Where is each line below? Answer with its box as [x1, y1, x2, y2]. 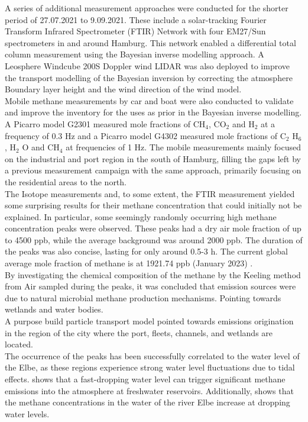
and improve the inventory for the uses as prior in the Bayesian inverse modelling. [5, 106, 302, 118]
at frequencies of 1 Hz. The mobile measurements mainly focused [66, 141, 301, 153]
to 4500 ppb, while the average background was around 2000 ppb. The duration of [5, 233, 303, 246]
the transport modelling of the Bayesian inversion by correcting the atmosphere [5, 71, 293, 83]
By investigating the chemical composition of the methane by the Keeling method [5, 268, 301, 281]
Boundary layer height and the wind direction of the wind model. [5, 83, 242, 95]
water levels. [5, 407, 50, 420]
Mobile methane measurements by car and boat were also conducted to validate [5, 94, 294, 107]
